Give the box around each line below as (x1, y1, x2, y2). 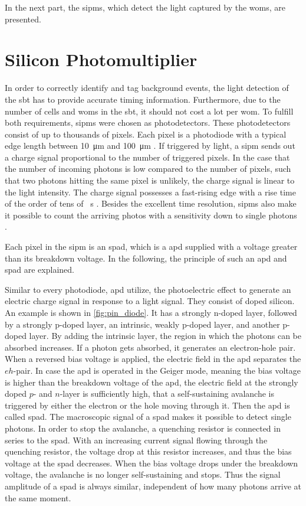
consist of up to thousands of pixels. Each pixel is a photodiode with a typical (5, 128, 287, 140)
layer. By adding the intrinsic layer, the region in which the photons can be (29, 329, 301, 342)
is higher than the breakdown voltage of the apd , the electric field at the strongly (5, 376, 298, 388)
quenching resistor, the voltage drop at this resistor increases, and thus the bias (5, 445, 292, 458)
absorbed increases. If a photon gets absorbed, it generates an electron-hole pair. (5, 341, 296, 353)
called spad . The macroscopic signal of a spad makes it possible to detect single (5, 410, 291, 423)
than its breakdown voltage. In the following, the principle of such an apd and (5, 252, 287, 264)
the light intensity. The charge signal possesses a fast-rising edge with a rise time (5, 185, 296, 198)
